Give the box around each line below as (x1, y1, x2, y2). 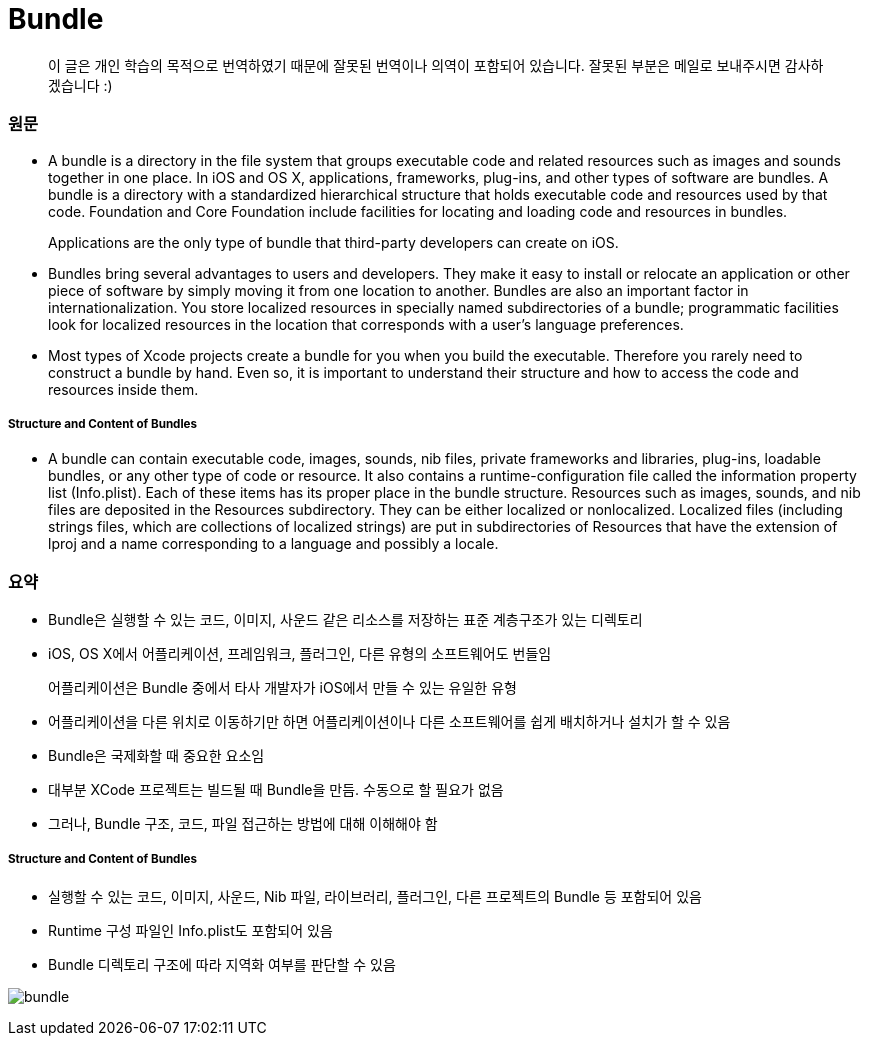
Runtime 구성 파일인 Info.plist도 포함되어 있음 (48, 921, 333, 939)
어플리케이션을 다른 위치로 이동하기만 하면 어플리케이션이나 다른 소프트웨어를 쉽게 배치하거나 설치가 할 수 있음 (48, 713, 731, 731)
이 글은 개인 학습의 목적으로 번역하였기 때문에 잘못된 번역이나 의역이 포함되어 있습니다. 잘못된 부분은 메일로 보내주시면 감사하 (48, 56, 824, 74)
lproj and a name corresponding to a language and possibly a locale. (48, 535, 499, 553)
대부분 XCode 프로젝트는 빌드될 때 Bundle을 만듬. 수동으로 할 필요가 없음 (48, 781, 504, 799)
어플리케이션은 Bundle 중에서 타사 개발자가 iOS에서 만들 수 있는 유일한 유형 (48, 679, 517, 697)
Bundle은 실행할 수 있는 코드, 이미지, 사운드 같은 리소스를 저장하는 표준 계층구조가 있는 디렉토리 (48, 611, 643, 629)
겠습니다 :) (48, 76, 113, 94)
